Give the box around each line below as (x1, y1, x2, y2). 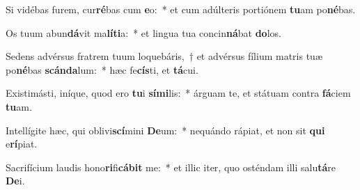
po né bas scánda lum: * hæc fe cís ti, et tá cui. (6, 62, 198, 77)
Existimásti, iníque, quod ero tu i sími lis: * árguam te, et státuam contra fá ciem (6, 86, 351, 100)
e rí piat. (6, 136, 38, 151)
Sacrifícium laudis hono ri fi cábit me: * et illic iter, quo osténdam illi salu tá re (6, 159, 336, 174)
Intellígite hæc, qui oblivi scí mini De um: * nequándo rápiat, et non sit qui (6, 122, 325, 137)
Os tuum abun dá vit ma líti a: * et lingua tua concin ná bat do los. (6, 25, 281, 40)
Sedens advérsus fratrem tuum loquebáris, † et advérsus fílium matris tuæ (6, 49, 322, 63)
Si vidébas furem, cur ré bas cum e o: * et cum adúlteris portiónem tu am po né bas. (6, 2, 356, 16)
